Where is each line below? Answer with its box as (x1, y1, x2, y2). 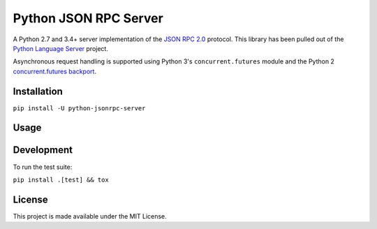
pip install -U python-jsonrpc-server (13, 104, 146, 112)
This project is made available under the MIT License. (13, 212, 167, 220)
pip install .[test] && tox (13, 175, 110, 184)
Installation (13, 85, 63, 97)
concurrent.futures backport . (13, 67, 97, 75)
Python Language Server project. (13, 44, 108, 52)
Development (13, 144, 73, 156)
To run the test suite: (13, 163, 73, 171)
